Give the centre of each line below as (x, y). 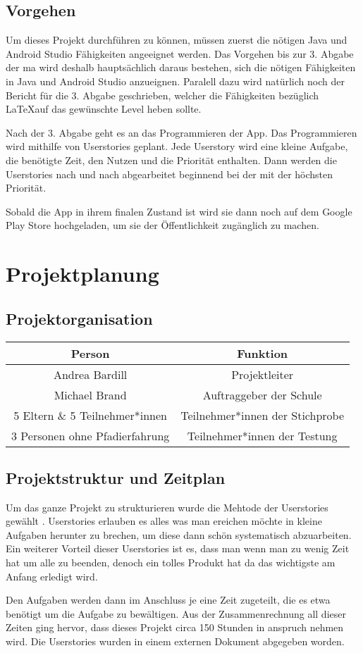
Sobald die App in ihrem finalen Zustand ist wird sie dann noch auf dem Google (179, 211)
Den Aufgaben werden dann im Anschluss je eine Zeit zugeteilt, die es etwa (168, 600)
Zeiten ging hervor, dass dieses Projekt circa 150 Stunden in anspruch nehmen (175, 627)
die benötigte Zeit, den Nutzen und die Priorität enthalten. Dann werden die (171, 160)
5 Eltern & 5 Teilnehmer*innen (90, 415)
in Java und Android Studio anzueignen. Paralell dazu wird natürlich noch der (175, 81)
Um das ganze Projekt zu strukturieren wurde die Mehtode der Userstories (167, 507)
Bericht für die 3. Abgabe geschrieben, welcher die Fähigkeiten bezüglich (162, 95)
